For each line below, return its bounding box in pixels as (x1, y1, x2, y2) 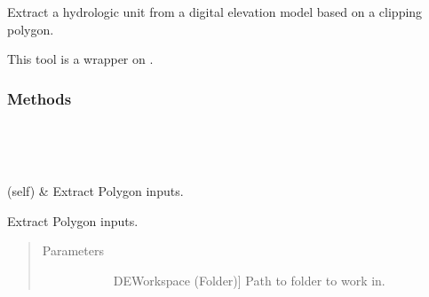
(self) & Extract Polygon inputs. (7, 182, 184, 200)
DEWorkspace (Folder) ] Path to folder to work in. (113, 270, 385, 289)
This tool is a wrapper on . (7, 50, 154, 68)
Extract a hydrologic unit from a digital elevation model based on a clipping (7, 3, 423, 20)
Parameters (42, 241, 104, 260)
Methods (7, 87, 72, 109)
